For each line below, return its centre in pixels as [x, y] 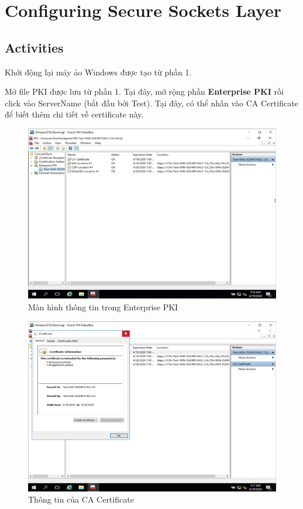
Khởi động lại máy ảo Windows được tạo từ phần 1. [98, 72]
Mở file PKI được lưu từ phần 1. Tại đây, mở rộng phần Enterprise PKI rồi [144, 91]
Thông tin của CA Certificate [81, 499]
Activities [34, 47]
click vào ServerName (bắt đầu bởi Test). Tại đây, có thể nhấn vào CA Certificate [151, 103]
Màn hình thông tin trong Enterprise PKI [103, 307]
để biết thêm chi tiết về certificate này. [74, 114]
